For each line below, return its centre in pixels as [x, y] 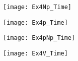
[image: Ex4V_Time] [35, 53]
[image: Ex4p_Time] [35, 22]
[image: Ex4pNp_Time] [39, 38]
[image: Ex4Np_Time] [37, 7]
